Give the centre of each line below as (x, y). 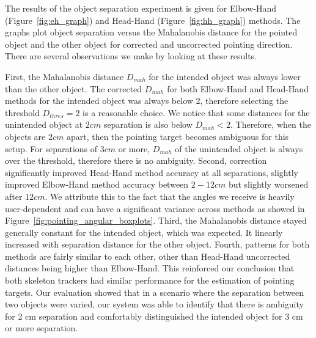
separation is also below (148, 124)
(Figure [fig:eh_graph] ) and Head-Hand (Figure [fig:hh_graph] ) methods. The (153, 20)
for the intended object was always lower (225, 76)
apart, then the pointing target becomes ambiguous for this (178, 136)
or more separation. (42, 328)
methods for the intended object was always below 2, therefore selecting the (147, 101)
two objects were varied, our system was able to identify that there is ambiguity (154, 304)
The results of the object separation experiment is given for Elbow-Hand (141, 8)
